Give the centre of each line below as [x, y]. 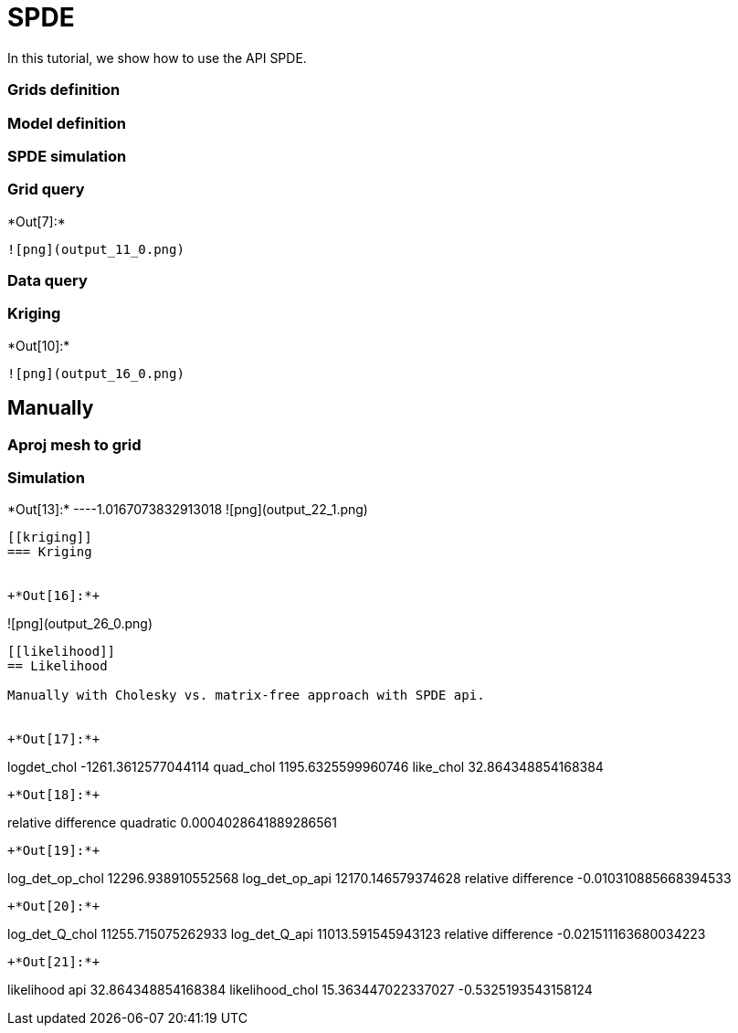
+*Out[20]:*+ [54, 907]
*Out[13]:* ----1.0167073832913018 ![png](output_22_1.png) [188, 510]
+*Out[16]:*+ [54, 596]
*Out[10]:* [39, 345]
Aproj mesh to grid [74, 444]
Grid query [46, 190]
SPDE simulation [67, 156]
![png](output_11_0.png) [96, 249]
